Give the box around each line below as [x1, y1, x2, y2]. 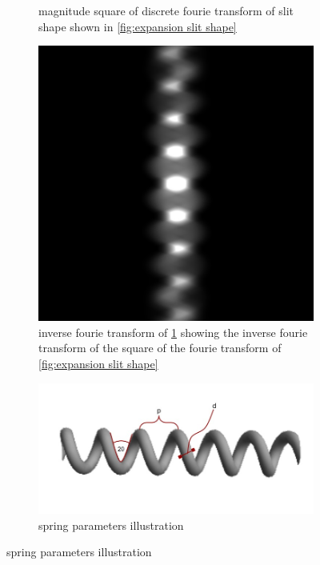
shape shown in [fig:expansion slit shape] [38, 18, 237, 34]
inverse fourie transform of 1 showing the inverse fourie [38, 323, 308, 340]
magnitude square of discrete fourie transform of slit [38, 2, 294, 18]
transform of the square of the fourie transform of [38, 339, 282, 356]
